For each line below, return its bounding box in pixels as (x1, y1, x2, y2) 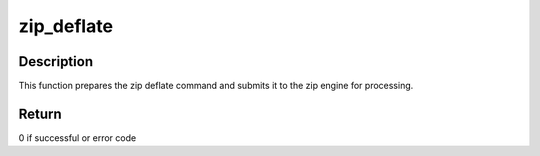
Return (18, 105, 62, 122)
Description (18, 53, 94, 70)
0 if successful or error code (18, 131, 137, 144)
